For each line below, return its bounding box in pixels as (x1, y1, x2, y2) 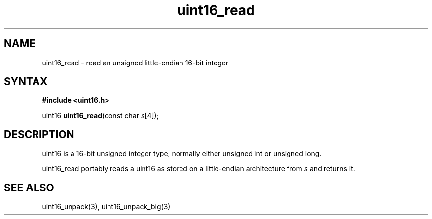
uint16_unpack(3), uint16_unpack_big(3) (42, 202, 171, 211)
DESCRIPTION (4, 128, 74, 141)
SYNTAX (4, 75, 48, 88)
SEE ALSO (4, 181, 54, 194)
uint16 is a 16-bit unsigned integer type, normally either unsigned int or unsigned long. (42, 149, 322, 158)
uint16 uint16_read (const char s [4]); (42, 111, 159, 120)
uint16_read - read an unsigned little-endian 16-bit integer (42, 58, 229, 67)
